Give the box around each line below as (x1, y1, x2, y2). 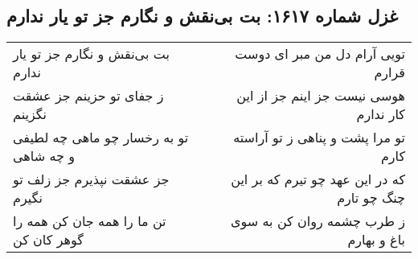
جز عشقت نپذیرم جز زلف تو (13, 170, 170, 189)
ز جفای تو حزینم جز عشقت (13, 86, 164, 105)
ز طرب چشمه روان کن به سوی (231, 212, 405, 231)
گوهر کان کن (13, 230, 84, 249)
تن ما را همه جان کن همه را (13, 212, 166, 231)
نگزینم (13, 105, 47, 124)
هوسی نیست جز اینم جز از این (236, 86, 405, 105)
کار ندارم (356, 105, 405, 124)
